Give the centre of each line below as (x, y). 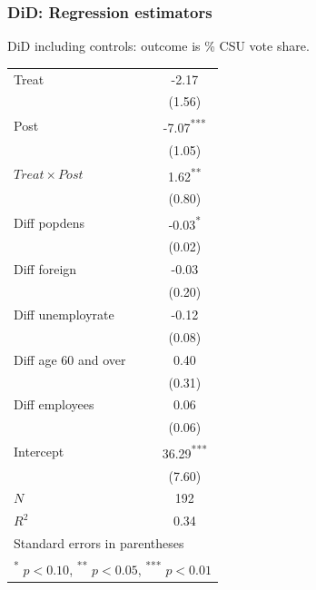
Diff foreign (45, 269)
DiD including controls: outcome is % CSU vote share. (158, 46)
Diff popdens (49, 222)
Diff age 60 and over (70, 359)
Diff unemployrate (64, 314)
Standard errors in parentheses (99, 543)
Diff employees (54, 404)
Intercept (39, 451)
